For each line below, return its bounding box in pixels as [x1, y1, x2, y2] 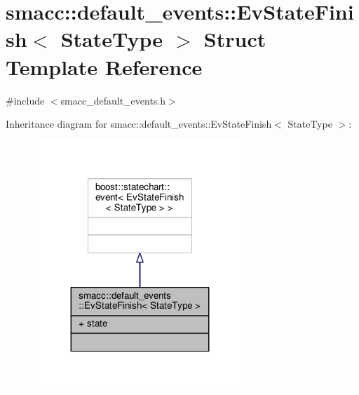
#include [6, 93, 45, 107]
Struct [203, 25, 266, 53]
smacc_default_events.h [60, 93, 166, 107]
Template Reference [6, 52, 203, 81]
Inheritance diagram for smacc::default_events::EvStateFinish [6, 116, 272, 131]
